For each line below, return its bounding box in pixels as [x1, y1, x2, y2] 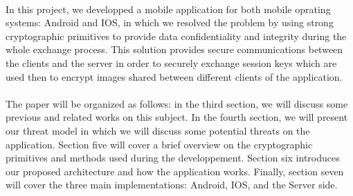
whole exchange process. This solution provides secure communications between [6, 42, 343, 57]
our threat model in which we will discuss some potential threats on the [6, 123, 310, 137]
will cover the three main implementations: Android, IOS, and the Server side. [6, 177, 338, 192]
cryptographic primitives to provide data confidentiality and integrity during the [6, 28, 347, 43]
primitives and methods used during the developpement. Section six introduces [6, 150, 340, 165]
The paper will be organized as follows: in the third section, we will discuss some [6, 96, 348, 110]
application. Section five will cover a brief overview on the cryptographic [6, 137, 313, 151]
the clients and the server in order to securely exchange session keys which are [6, 55, 337, 70]
